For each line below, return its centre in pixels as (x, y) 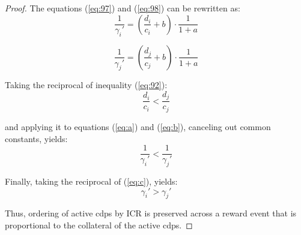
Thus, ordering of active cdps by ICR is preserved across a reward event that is (151, 213)
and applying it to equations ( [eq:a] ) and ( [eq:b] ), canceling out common (138, 126)
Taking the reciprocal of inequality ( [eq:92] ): (86, 85)
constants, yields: (36, 138)
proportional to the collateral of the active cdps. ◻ (99, 225)
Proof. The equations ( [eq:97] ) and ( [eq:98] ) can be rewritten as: (123, 8)
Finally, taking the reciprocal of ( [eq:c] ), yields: (91, 181)
